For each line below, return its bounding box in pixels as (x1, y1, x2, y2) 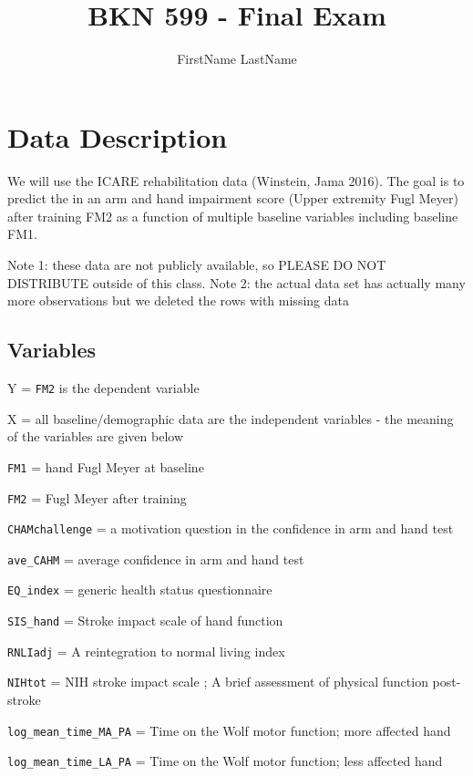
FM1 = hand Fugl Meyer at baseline (7, 457, 204, 476)
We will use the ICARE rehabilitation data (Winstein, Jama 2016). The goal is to (7, 171, 465, 190)
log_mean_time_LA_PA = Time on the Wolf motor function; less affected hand (7, 751, 443, 771)
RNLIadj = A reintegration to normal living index (7, 641, 285, 660)
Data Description (7, 118, 228, 155)
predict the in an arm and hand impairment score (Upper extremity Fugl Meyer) (7, 189, 458, 208)
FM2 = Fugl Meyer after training (7, 488, 187, 507)
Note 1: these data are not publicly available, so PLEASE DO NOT (7, 255, 386, 274)
